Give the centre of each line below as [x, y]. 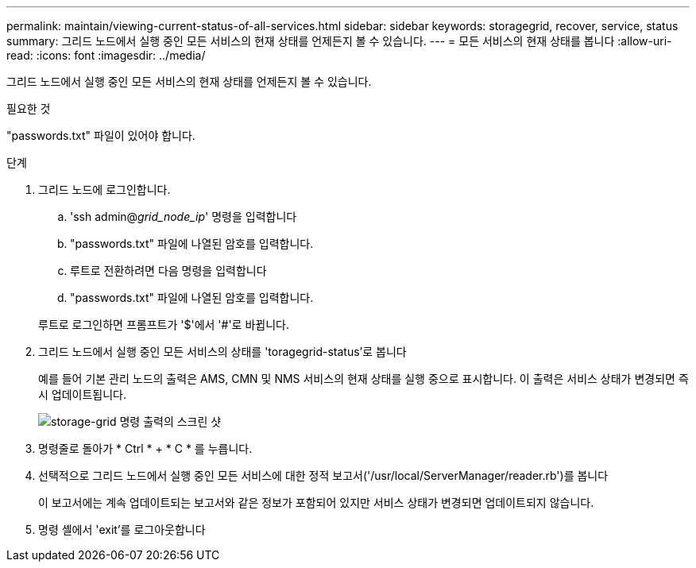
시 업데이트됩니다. [83, 394]
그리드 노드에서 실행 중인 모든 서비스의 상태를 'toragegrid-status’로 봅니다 [222, 352]
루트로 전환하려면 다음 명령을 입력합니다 [168, 270]
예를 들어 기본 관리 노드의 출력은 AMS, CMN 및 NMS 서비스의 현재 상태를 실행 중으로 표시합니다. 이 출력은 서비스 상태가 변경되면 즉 [363, 379]
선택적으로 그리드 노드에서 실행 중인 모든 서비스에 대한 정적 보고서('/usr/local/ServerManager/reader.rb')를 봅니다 [323, 475]
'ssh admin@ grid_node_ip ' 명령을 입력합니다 [184, 216]
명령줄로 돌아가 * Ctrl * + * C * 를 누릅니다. [145, 448]
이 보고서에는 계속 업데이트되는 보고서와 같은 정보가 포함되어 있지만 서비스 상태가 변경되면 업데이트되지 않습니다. [316, 502]
